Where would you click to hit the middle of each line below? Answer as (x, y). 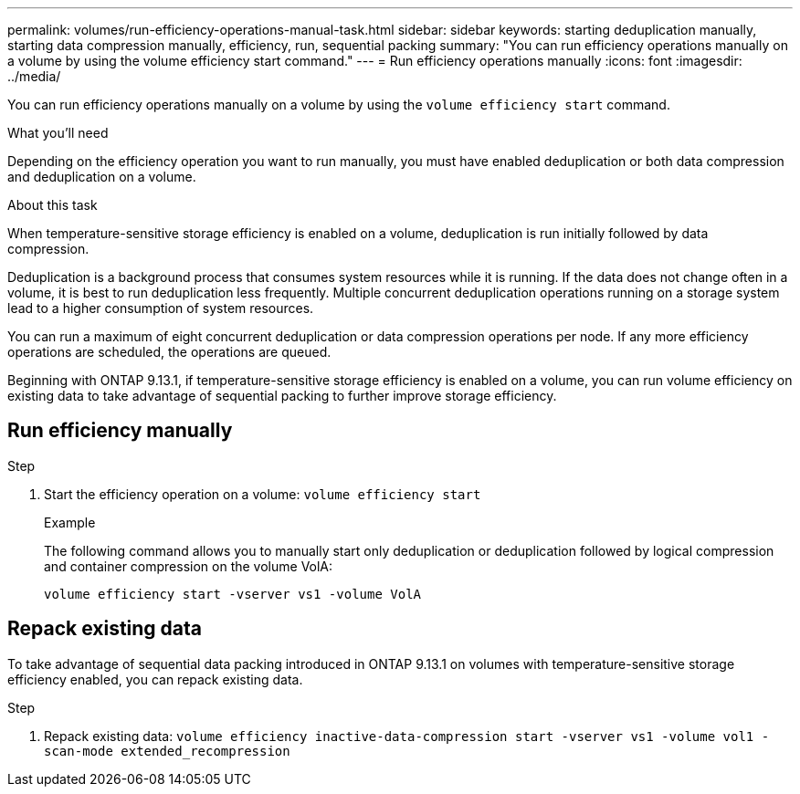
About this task (53, 205)
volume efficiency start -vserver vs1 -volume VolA (233, 594)
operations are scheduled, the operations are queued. (169, 352)
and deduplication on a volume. (102, 177)
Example (70, 522)
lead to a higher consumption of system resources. (161, 308)
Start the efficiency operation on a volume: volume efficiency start (263, 494)
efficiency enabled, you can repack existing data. (155, 679)
